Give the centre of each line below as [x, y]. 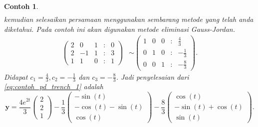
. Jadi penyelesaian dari [152, 76]
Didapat [16, 76]
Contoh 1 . [21, 6]
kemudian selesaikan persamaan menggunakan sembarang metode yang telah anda [129, 19]
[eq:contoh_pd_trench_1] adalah [54, 86]
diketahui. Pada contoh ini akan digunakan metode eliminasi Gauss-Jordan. [120, 29]
